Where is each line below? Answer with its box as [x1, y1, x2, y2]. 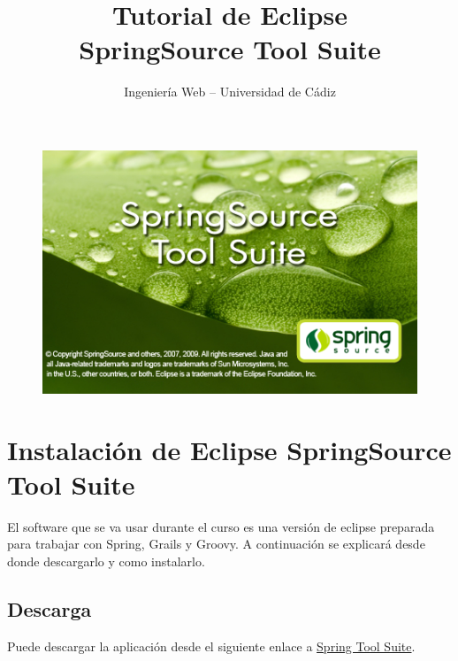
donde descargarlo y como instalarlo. [7, 551, 205, 570]
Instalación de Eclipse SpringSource [7, 431, 452, 467]
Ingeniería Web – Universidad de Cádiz [124, 82, 336, 101]
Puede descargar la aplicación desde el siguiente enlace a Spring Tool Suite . [7, 636, 416, 655]
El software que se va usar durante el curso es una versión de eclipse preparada [7, 517, 435, 535]
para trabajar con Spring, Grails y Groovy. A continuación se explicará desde [7, 534, 425, 553]
